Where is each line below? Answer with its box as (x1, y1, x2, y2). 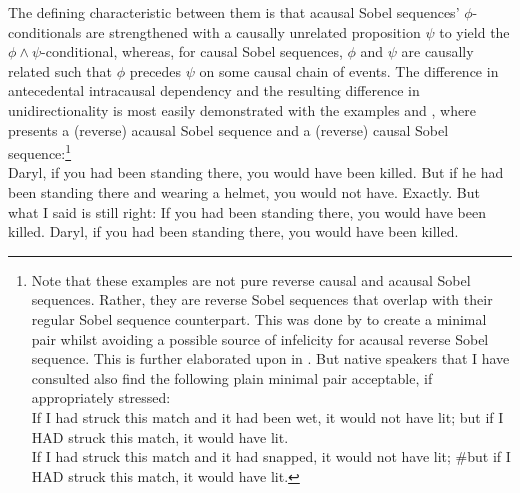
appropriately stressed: (31, 387, 171, 408)
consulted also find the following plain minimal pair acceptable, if (31, 367, 433, 388)
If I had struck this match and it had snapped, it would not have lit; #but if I (31, 446, 511, 467)
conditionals (8, 21, 82, 42)
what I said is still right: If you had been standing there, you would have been (8, 201, 486, 222)
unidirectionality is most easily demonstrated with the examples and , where (8, 99, 476, 120)
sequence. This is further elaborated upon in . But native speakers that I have (31, 348, 510, 369)
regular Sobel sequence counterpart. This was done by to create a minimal (31, 308, 487, 329)
